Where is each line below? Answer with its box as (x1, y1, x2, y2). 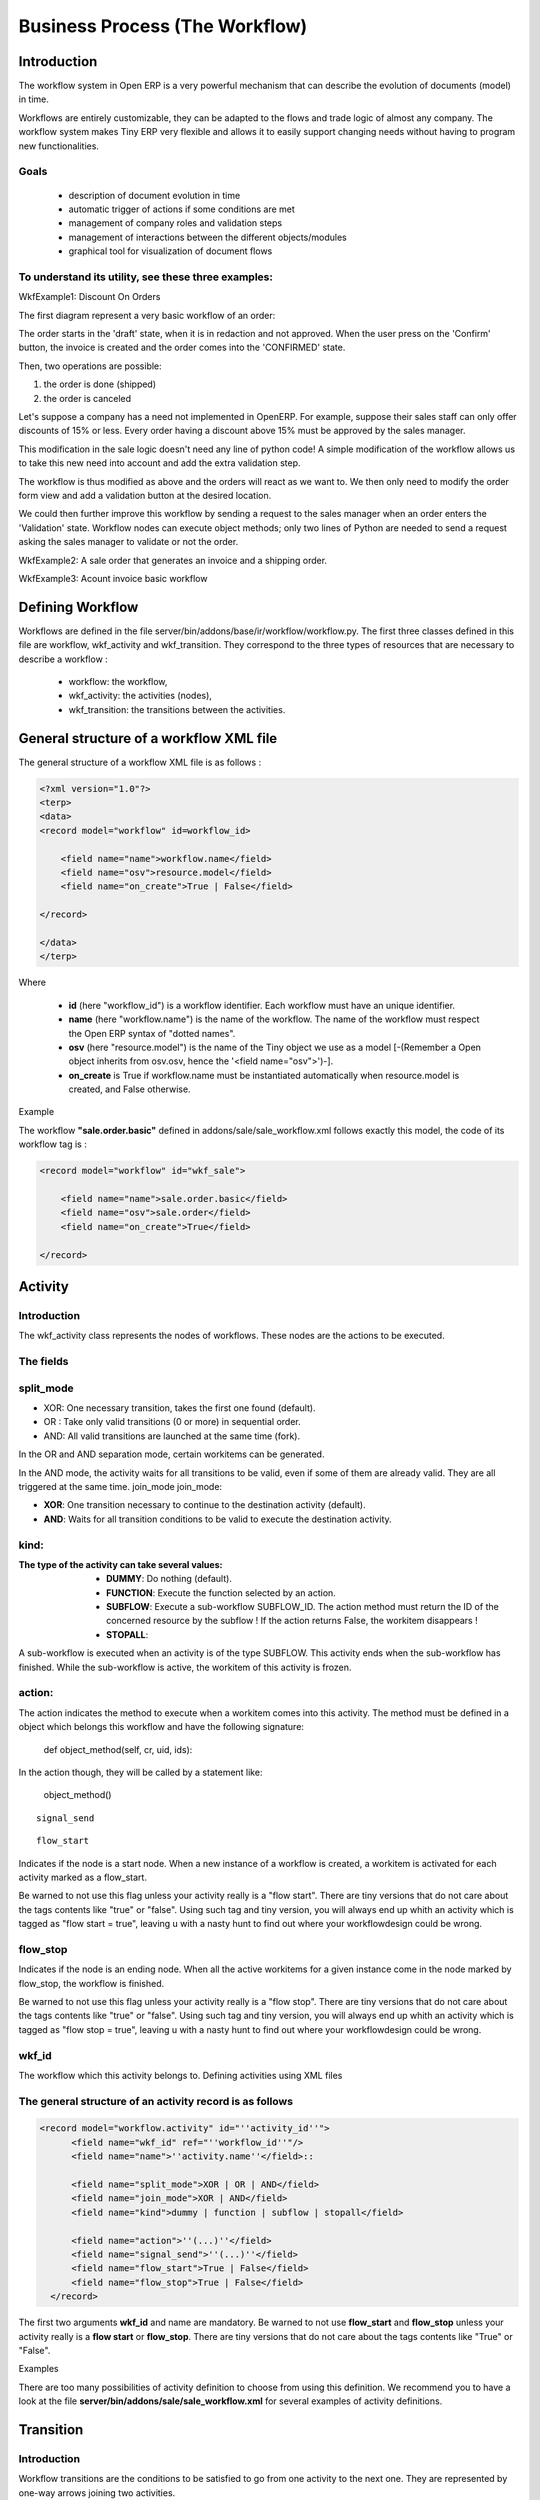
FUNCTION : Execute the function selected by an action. (106, 1586, 337, 1599)
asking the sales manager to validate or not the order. (18, 536, 239, 548)
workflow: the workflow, (68, 676, 168, 687)
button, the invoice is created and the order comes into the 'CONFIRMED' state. (18, 341, 346, 354)
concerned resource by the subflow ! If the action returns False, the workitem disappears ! (106, 1615, 479, 1627)
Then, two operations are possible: (18, 360, 162, 372)
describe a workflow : (18, 653, 109, 665)
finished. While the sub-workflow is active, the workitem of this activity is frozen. (18, 1661, 352, 1673)
